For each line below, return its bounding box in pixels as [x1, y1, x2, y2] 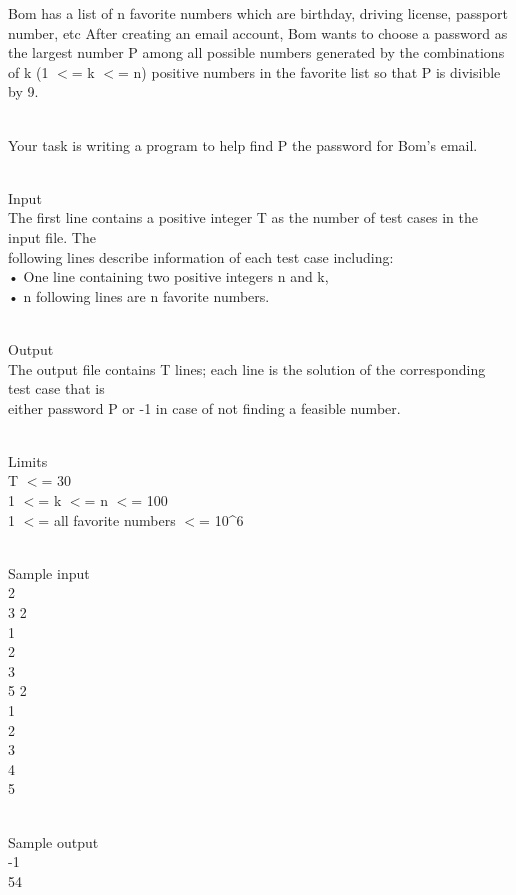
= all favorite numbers [38, 509, 176, 530]
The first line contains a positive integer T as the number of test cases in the [8, 207, 478, 228]
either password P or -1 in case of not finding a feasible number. [8, 397, 401, 418]
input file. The [8, 226, 96, 247]
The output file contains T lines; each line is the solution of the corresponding [8, 358, 486, 379]
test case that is [8, 378, 105, 399]
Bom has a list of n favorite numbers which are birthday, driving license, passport [8, 3, 508, 23]
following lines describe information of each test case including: [8, 246, 394, 267]
